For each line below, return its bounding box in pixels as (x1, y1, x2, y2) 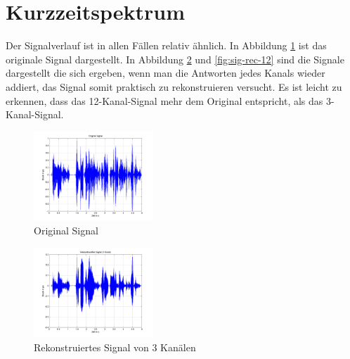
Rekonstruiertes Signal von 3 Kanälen (34, 339, 196, 354)
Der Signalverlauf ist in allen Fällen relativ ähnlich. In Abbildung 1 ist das (6, 38, 327, 53)
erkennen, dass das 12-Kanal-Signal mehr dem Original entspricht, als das (6, 93, 323, 108)
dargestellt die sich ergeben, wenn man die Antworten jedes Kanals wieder (6, 65, 325, 80)
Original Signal (34, 223, 98, 238)
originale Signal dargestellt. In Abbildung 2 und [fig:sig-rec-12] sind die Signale (6, 51, 344, 66)
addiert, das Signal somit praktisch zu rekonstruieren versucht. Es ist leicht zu (6, 79, 342, 94)
